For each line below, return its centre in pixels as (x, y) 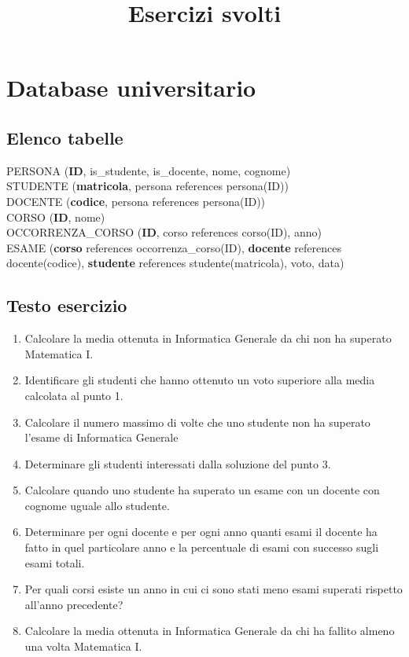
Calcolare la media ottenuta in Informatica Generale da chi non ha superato (208, 338)
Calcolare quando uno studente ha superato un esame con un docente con (202, 490)
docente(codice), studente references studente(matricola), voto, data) (175, 263)
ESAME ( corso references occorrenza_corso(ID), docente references (174, 247)
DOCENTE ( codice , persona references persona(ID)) (136, 201)
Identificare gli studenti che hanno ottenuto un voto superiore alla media (200, 380)
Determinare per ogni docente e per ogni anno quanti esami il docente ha (201, 532)
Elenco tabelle (65, 137)
